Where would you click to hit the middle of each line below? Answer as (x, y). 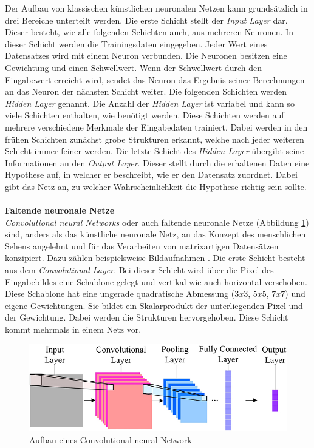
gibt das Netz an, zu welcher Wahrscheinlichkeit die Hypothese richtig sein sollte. (156, 186)
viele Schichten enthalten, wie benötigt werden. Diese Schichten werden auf (145, 115)
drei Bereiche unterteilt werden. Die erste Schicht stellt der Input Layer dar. (146, 20)
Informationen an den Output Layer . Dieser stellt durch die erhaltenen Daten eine (157, 162)
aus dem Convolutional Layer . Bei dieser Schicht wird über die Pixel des (139, 270)
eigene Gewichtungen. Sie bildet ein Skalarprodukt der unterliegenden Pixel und (154, 305)
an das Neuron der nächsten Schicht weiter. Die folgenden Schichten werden (146, 91)
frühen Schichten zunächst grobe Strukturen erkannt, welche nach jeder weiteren (155, 139)
